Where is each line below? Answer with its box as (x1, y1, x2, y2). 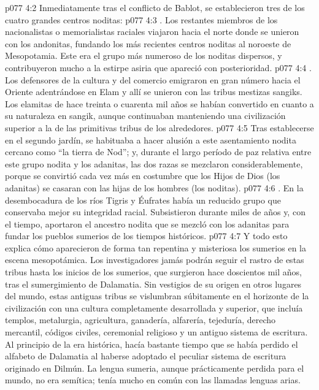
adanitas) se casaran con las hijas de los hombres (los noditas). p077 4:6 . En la (5, 181, 304, 194)
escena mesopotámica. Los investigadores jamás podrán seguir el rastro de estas (5, 253, 304, 266)
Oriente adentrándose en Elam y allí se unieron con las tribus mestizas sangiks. (5, 85, 302, 98)
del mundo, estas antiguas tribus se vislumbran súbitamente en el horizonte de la (5, 289, 309, 302)
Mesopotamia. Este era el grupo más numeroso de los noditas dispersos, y (5, 49, 282, 62)
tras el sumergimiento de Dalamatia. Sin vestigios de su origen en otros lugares (5, 277, 302, 290)
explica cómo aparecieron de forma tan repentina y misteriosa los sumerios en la (5, 241, 306, 254)
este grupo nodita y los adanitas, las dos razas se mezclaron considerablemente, (5, 157, 303, 170)
